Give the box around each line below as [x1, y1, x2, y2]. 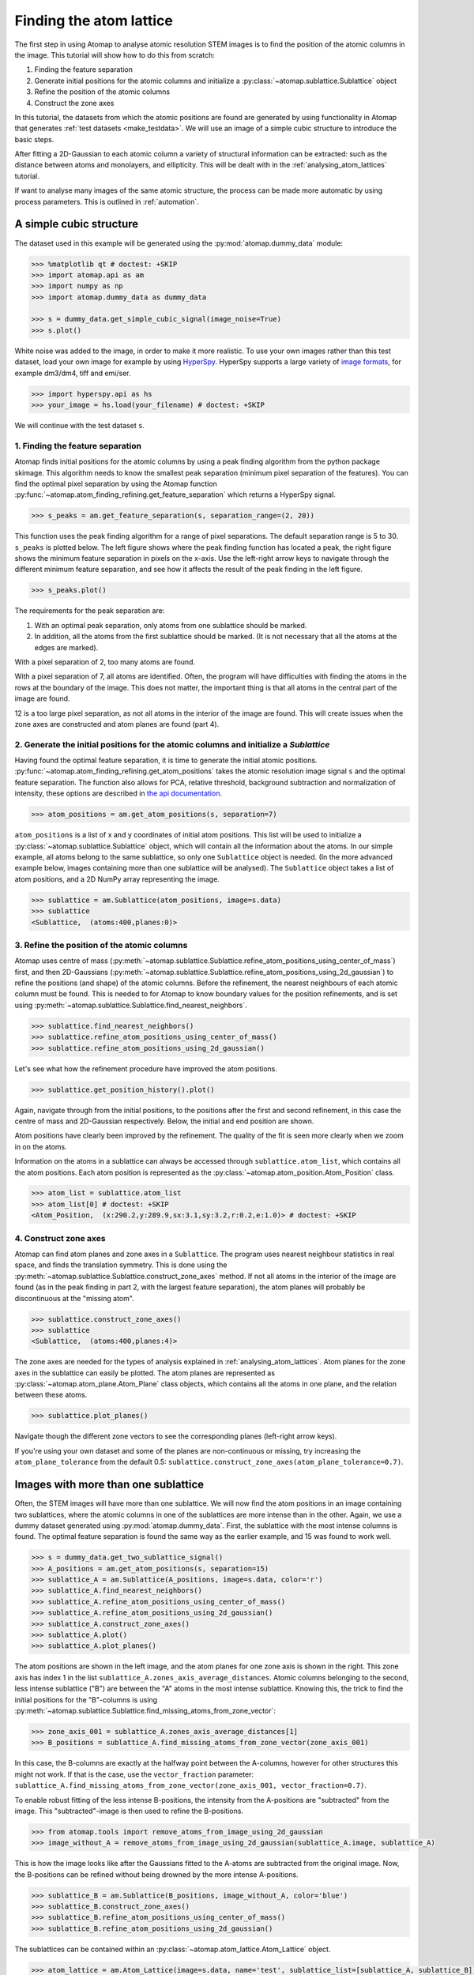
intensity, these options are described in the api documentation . [14, 788, 223, 798]
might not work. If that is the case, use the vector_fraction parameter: [14, 1770, 254, 1779]
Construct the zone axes [34, 98, 115, 107]
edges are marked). [34, 642, 99, 652]
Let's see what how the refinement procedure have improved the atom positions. [14, 1063, 278, 1074]
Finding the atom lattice [14, 12, 173, 29]
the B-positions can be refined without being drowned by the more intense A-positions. [14, 1869, 299, 1879]
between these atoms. [14, 1390, 88, 1400]
